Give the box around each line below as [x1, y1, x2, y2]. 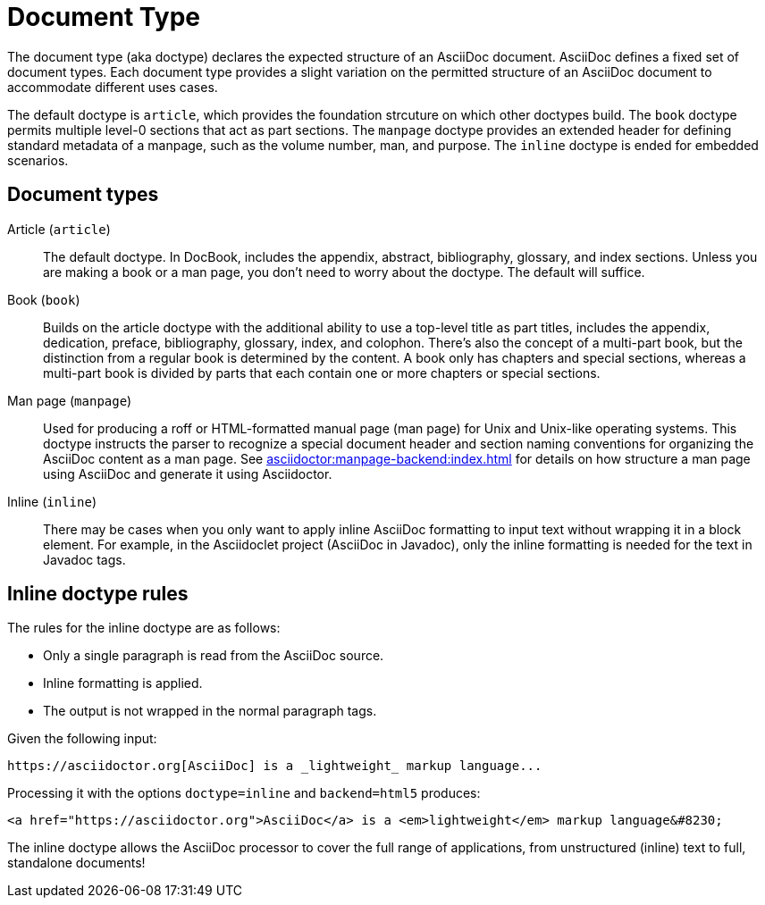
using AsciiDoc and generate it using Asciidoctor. [43, 465, 332, 482]
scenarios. [7, 152, 69, 168]
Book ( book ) [7, 291, 80, 307]
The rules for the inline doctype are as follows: [7, 620, 281, 636]
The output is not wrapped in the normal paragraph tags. [43, 703, 377, 719]
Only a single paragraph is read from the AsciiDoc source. [43, 648, 384, 664]
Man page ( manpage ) [7, 392, 132, 408]
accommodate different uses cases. [7, 79, 218, 95]
